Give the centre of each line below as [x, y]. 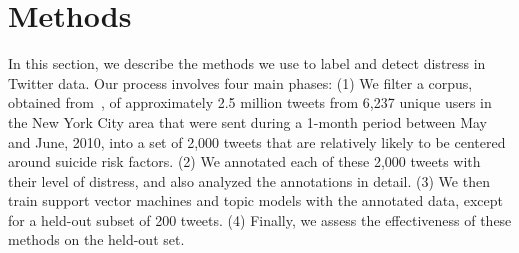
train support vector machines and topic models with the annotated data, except [256, 200]
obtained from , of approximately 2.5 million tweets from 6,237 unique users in [250, 102]
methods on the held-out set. [96, 239]
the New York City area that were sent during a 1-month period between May [247, 121]
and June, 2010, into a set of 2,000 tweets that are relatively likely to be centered [257, 141]
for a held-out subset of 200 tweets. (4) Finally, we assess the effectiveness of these [260, 219]
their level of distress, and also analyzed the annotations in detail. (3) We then [249, 180]
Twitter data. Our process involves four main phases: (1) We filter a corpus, [240, 82]
